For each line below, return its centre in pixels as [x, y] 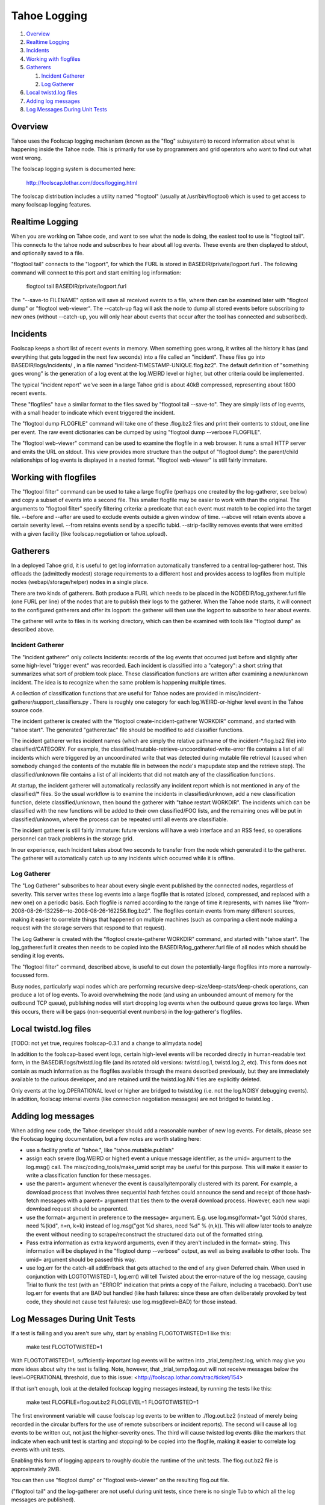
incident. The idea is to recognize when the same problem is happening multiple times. [119, 682]
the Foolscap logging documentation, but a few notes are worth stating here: [106, 1139]
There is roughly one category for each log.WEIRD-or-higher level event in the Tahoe [198, 702]
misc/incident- [243, 694]
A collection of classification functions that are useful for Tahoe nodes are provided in [117, 694]
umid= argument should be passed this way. [81, 1259]
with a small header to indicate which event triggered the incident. [93, 412]
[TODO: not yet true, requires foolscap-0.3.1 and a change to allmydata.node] [107, 1043]
